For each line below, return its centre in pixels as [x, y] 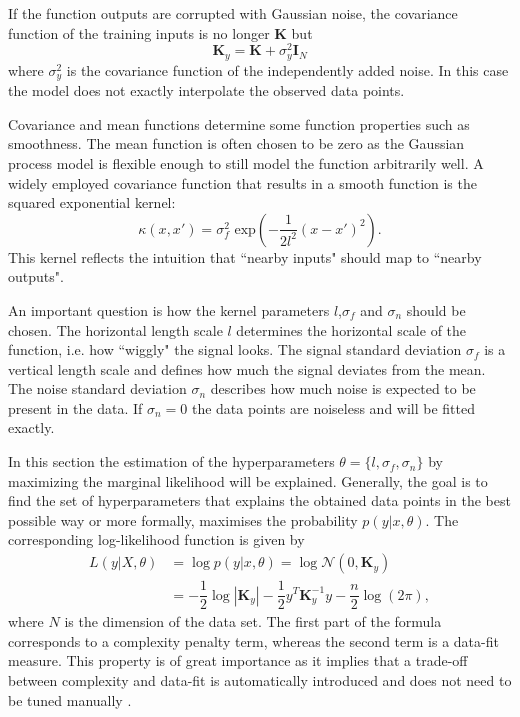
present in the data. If [75, 407]
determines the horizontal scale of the [351, 329]
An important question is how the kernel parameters [169, 309]
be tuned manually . [70, 699]
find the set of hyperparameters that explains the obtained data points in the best [259, 500]
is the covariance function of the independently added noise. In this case [287, 69]
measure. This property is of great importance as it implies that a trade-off [238, 660]
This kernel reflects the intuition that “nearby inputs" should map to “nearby [245, 256]
